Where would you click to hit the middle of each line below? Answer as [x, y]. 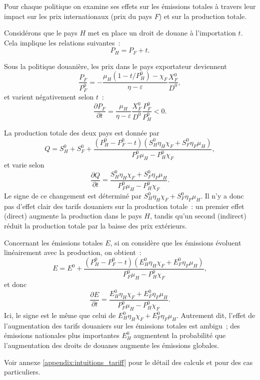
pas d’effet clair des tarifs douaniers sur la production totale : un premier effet [124, 206]
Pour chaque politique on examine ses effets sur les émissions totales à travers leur [130, 6]
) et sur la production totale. [203, 16]
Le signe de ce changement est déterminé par [73, 196]
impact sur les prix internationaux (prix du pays [78, 16]
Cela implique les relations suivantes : [62, 42]
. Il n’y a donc [222, 196]
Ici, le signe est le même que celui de [60, 315]
